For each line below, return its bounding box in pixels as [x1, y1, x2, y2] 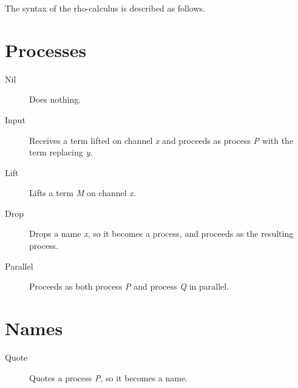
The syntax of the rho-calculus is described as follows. [5, 2, 205, 14]
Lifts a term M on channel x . [29, 186, 136, 199]
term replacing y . [29, 146, 93, 158]
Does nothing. [29, 93, 81, 106]
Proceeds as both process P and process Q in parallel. [29, 280, 229, 293]
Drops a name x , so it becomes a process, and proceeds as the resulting [29, 227, 294, 240]
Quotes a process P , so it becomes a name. [29, 371, 188, 384]
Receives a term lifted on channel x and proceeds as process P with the [29, 134, 294, 146]
